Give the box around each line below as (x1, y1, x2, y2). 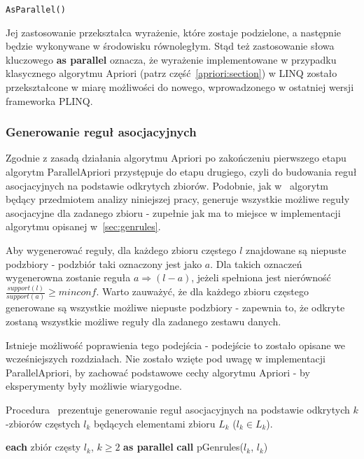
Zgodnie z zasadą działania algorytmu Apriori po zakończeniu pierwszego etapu (6, 150, 346, 165)
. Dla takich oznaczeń (210, 256, 302, 271)
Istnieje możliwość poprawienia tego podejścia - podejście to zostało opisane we (6, 337, 346, 352)
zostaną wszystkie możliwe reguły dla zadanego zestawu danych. (6, 314, 281, 328)
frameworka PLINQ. (6, 93, 93, 108)
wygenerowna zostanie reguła (6, 270, 131, 285)
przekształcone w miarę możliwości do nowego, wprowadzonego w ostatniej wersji (6, 80, 354, 94)
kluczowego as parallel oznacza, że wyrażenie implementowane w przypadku (6, 52, 337, 66)
